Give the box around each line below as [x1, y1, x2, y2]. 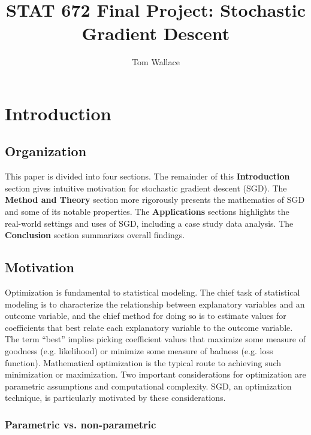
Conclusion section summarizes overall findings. [5, 229, 185, 241]
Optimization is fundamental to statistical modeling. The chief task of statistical [5, 286, 300, 299]
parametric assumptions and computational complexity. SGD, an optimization [5, 379, 292, 392]
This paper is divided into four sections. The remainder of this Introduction [5, 170, 290, 182]
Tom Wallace [132, 56, 180, 68]
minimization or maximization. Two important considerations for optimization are [5, 368, 306, 381]
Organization [5, 142, 87, 160]
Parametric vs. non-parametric [5, 416, 156, 431]
